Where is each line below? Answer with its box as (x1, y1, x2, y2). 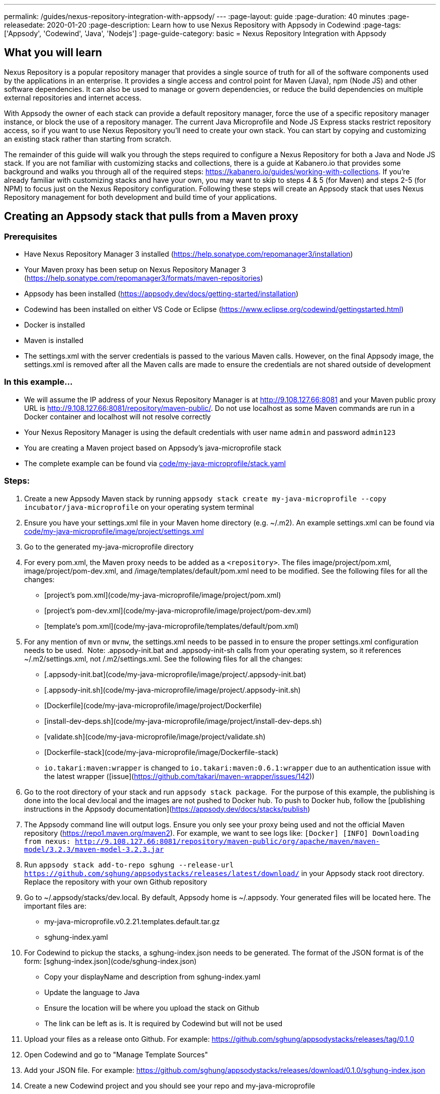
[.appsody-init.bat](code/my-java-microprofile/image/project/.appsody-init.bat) (44, 670, 306, 679)
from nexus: (24, 837, 71, 845)
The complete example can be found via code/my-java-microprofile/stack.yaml (24, 459, 286, 468)
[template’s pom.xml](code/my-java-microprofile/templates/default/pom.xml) (44, 621, 299, 630)
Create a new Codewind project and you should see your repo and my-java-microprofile (24, 1081, 315, 1090)
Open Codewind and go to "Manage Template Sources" (24, 1050, 208, 1059)
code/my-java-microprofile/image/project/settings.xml (24, 526, 204, 535)
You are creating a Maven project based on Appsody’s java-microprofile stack (24, 443, 282, 452)
